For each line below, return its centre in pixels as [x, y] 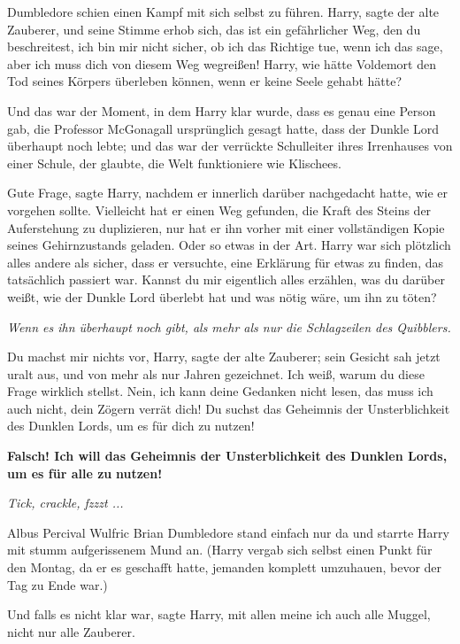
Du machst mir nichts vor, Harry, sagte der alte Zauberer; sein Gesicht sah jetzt [224, 357]
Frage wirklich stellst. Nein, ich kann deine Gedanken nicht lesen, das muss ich [220, 391]
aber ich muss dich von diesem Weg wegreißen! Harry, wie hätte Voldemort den [222, 63]
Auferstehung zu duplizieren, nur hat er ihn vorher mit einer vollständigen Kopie [226, 227]
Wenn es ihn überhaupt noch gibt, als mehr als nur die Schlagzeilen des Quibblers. [229, 326]
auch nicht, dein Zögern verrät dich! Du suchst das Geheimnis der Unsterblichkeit [229, 408]
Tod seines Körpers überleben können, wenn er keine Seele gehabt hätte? [205, 81]
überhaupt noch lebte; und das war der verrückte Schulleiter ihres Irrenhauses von [230, 146]
